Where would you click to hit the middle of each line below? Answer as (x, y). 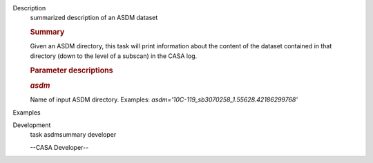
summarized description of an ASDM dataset (94, 18)
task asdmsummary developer (73, 135)
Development (32, 125)
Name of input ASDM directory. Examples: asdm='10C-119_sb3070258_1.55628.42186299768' (164, 99)
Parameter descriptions (71, 70)
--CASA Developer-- (59, 147)
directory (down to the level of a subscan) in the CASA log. (114, 56)
